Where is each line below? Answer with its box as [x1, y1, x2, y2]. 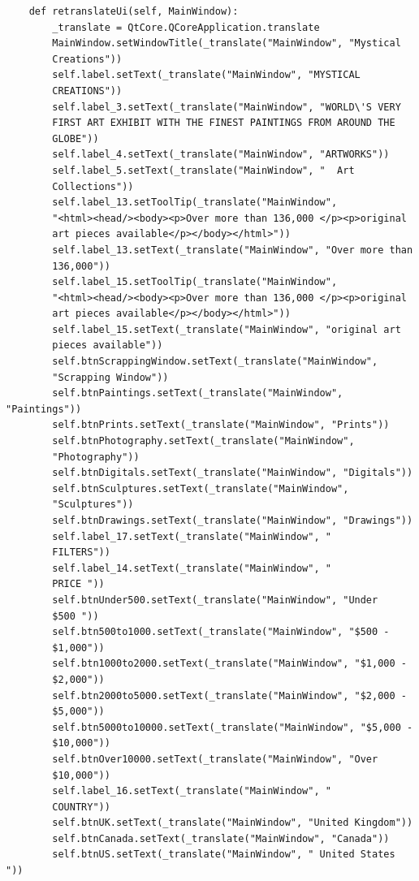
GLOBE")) [52, 132, 99, 145]
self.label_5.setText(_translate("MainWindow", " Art [52, 164, 355, 176]
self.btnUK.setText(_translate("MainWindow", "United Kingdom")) [52, 817, 413, 829]
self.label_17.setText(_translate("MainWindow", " [52, 530, 331, 542]
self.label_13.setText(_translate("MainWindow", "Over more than [52, 244, 413, 256]
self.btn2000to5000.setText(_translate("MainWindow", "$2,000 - [52, 689, 407, 702]
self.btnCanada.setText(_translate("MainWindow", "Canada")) [52, 832, 390, 844]
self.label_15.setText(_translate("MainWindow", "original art [52, 323, 401, 335]
